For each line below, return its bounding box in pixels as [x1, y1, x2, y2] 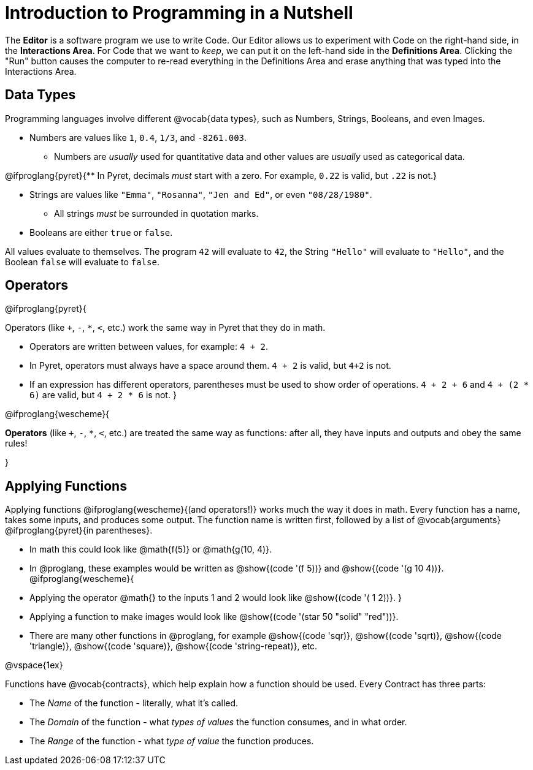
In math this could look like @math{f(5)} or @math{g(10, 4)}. [29, 544, 272, 555]
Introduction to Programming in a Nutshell [5, 2, 353, 23]
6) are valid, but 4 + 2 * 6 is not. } [29, 390, 177, 401]
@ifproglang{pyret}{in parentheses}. [5, 525, 153, 536]
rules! [5, 438, 28, 449]
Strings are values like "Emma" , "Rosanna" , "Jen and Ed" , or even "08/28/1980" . [29, 189, 372, 200]
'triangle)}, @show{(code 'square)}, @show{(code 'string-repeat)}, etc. [29, 641, 318, 652]
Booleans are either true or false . [29, 227, 173, 238]
